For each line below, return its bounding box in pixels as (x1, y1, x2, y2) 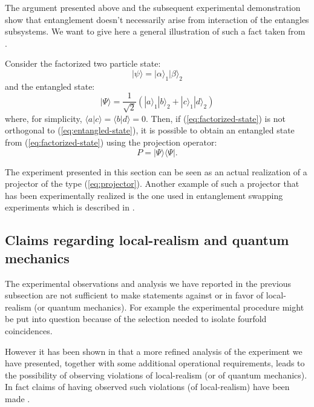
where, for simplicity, (5, 112, 82, 124)
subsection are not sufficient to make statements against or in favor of (5, 289, 264, 301)
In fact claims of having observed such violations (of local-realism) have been (5, 380, 290, 393)
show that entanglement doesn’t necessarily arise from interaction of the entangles (5, 13, 309, 25)
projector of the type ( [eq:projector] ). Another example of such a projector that (5, 177, 299, 190)
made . (5, 392, 30, 405)
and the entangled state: (5, 79, 95, 92)
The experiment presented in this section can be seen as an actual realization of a (5, 165, 307, 178)
